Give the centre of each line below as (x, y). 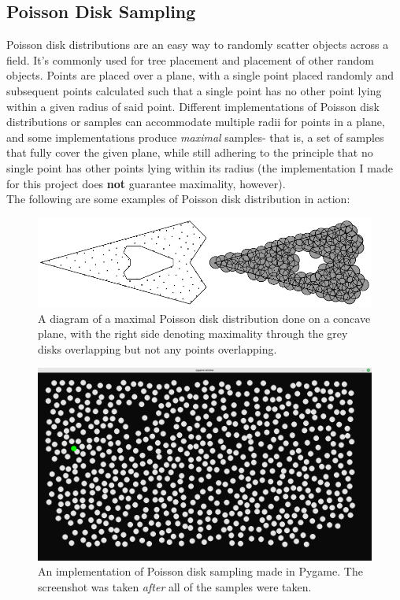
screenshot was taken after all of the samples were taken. (175, 586)
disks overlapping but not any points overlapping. (157, 348)
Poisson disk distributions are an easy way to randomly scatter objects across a (198, 44)
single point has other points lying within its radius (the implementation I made (200, 167)
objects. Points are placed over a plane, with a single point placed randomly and (200, 75)
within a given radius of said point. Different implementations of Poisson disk (193, 106)
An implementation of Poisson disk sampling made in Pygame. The (200, 571)
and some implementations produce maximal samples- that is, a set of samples (195, 137)
